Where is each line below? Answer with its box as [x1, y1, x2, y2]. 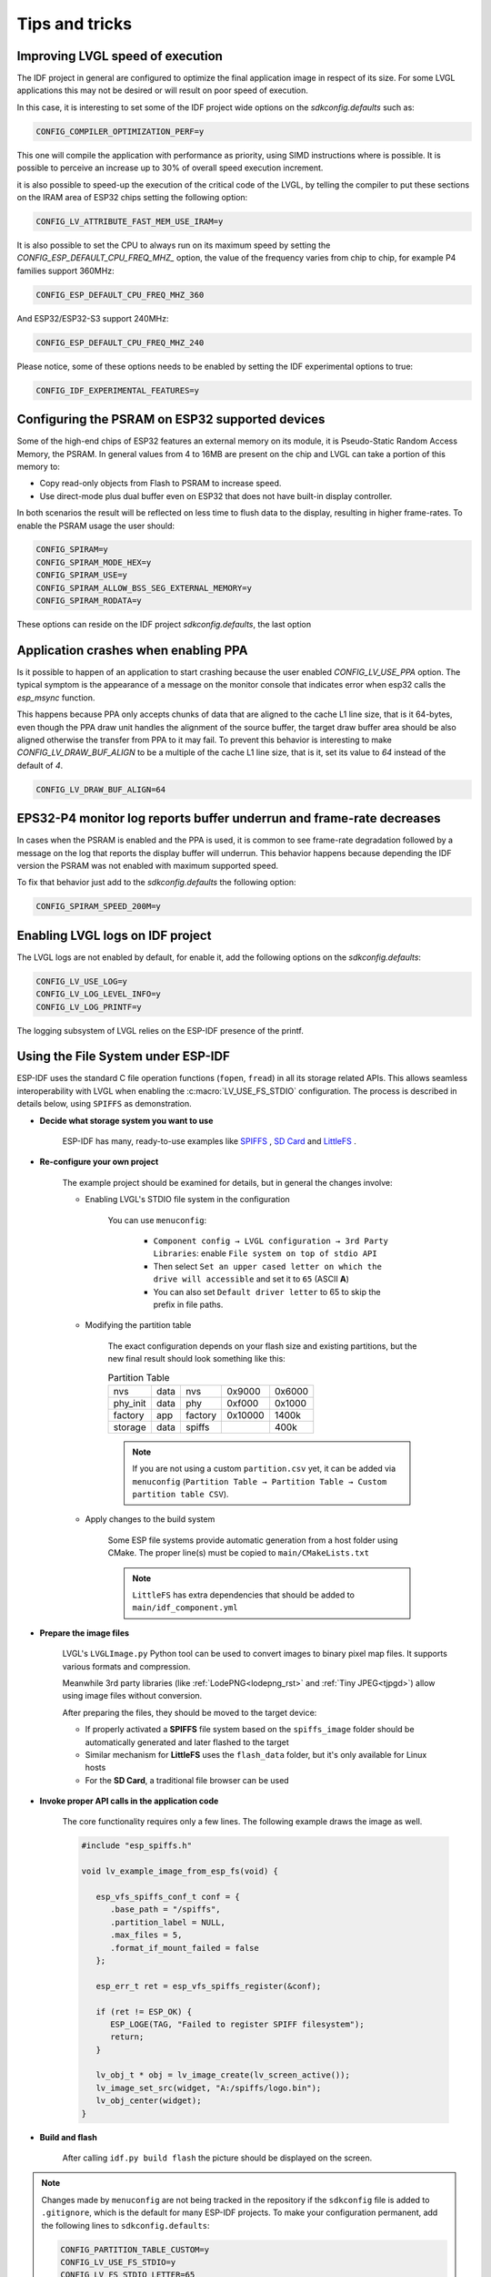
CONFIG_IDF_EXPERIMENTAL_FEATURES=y [35, 385, 200, 395]
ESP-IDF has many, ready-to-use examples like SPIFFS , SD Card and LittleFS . [62, 1136, 356, 1147]
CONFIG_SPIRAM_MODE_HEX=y [35, 556, 152, 567]
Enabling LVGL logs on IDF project [16, 927, 212, 943]
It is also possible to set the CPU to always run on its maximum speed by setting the [16, 240, 331, 250]
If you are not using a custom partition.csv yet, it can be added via [132, 1463, 396, 1475]
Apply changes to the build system [85, 1514, 215, 1525]
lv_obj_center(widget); [95, 2096, 202, 2106]
